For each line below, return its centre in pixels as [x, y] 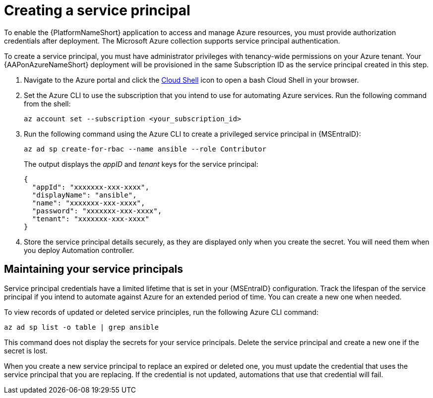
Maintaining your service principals [94, 269]
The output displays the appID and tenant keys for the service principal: [141, 164]
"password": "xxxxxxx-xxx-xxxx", [97, 211]
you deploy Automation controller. [79, 250]
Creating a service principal [97, 10]
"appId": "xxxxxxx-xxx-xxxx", [91, 187]
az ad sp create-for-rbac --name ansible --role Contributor [145, 149]
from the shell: [47, 103]
